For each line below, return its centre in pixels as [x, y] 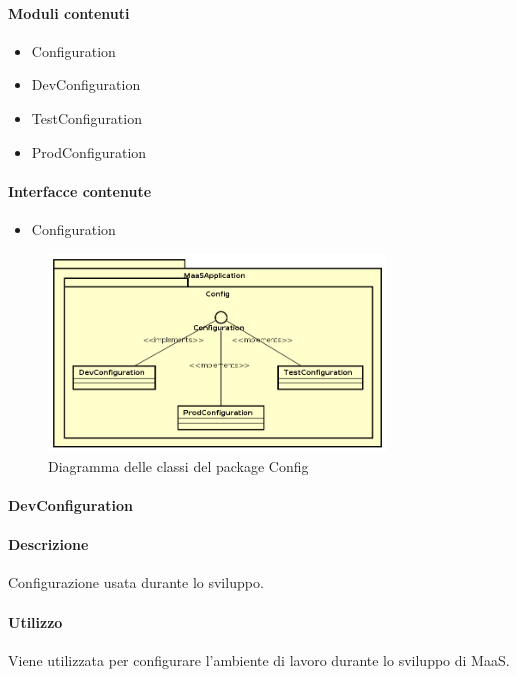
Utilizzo [35, 621]
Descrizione [48, 544]
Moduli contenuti [69, 12]
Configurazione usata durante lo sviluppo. [136, 582]
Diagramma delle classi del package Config [178, 465]
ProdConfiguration [89, 151]
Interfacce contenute [80, 190]
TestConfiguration [86, 117]
